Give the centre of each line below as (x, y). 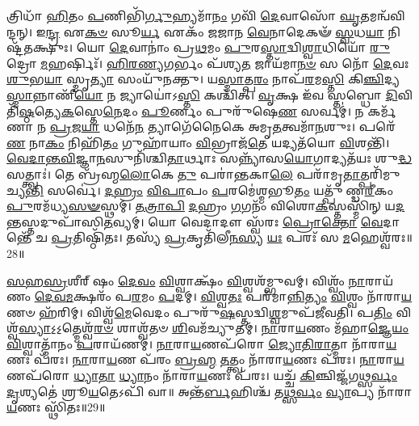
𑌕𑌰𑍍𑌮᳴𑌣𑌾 (382, 110)
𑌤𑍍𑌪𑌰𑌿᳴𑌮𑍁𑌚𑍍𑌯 (380, 173)
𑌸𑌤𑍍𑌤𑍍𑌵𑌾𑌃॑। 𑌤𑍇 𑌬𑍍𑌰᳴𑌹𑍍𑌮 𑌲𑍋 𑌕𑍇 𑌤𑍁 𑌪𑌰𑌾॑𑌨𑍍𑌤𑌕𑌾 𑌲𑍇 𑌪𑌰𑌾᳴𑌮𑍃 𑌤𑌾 (184, 173)
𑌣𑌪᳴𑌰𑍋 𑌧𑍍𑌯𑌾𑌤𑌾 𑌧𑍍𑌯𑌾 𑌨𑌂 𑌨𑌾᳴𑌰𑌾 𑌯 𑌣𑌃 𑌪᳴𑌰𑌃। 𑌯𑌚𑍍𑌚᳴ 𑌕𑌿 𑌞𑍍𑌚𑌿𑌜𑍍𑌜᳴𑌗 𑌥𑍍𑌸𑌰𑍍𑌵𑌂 (202, 375)
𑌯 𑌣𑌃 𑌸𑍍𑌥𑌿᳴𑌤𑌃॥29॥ (56, 407)
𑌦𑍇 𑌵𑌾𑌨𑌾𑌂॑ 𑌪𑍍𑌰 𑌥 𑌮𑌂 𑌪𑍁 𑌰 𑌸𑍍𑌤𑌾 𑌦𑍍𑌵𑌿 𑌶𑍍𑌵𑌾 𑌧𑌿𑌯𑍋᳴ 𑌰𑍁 (249, 47)
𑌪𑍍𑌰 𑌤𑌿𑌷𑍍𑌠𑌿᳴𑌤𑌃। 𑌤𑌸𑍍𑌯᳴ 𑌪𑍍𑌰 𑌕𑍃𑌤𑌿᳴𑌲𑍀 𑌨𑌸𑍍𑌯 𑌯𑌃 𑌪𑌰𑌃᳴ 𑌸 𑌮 (201, 237)
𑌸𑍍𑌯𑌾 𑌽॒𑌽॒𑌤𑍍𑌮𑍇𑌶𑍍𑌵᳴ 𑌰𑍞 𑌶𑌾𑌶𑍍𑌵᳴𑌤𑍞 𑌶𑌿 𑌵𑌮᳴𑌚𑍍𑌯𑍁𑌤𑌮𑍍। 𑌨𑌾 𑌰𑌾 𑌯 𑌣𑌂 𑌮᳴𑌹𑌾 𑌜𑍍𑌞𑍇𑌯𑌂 (214, 328)
